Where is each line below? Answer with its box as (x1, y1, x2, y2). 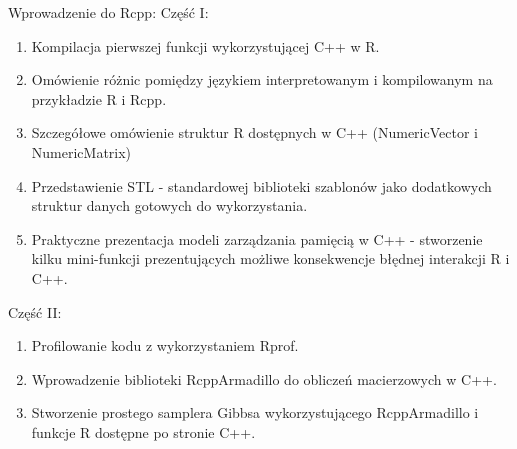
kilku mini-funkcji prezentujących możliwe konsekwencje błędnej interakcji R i (31, 248, 510, 269)
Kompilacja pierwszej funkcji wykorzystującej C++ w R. (31, 35, 380, 56)
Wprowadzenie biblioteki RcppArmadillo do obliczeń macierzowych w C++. (31, 368, 497, 389)
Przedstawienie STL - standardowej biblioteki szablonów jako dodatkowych (31, 175, 492, 196)
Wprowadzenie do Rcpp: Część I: (8, 2, 209, 22)
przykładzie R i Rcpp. (31, 88, 167, 109)
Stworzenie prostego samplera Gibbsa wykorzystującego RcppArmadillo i (31, 402, 479, 423)
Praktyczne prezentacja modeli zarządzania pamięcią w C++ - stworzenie (31, 228, 483, 249)
